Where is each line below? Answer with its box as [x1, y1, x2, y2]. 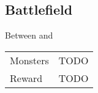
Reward [10, 70, 43, 85]
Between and [5, 29, 53, 42]
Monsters [10, 53, 49, 67]
